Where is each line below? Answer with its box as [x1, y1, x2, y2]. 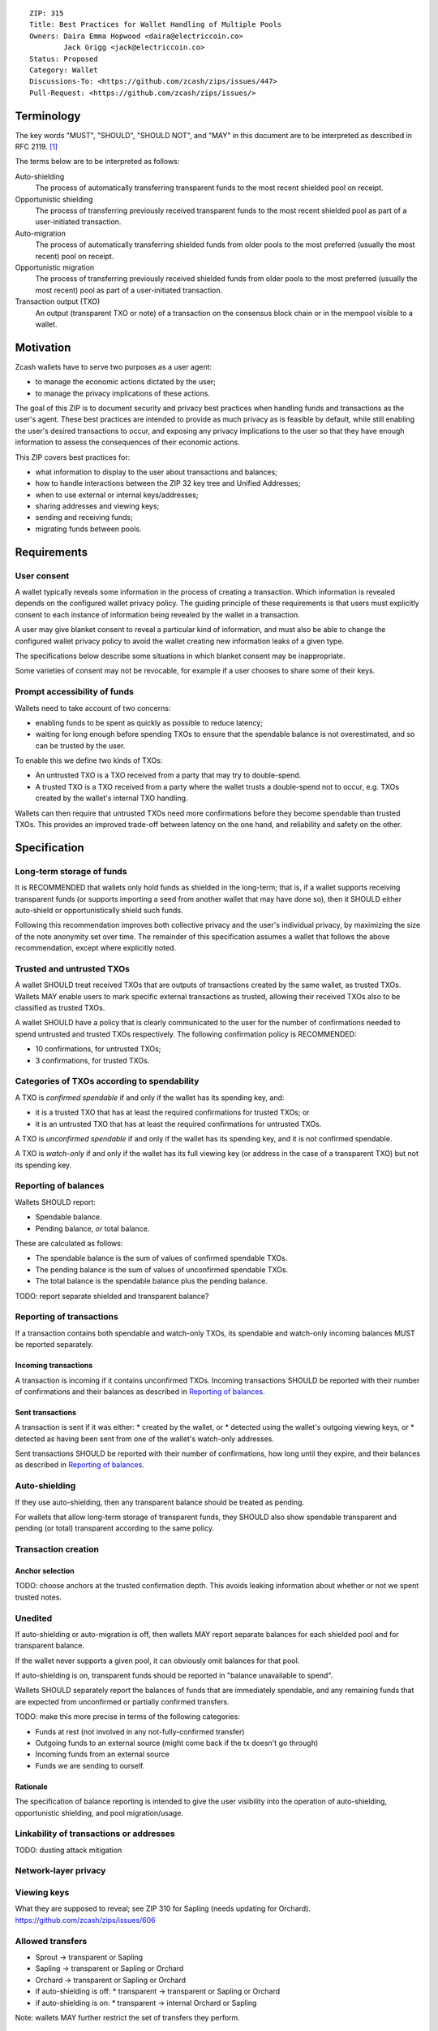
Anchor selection [15, 1565, 75, 1575]
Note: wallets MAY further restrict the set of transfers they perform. [15, 2012, 241, 2022]
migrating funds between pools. [35, 524, 142, 534]
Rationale [15, 1782, 48, 1791]
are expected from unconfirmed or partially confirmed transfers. [15, 1696, 230, 1706]
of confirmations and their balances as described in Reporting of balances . [15, 1386, 265, 1397]
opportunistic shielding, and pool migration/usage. [15, 1808, 184, 1817]
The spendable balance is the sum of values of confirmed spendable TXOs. [35, 1254, 288, 1263]
